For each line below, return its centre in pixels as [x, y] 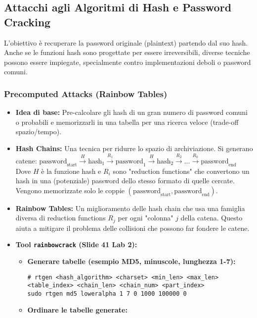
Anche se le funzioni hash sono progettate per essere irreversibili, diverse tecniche [127, 52]
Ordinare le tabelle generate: [77, 309]
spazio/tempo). [39, 132]
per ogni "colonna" [146, 218]
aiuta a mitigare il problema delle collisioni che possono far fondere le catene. [132, 228]
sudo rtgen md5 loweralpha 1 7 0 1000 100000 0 [107, 293]
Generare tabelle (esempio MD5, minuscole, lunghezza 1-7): [131, 261]
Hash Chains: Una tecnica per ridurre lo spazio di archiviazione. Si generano [134, 148]
